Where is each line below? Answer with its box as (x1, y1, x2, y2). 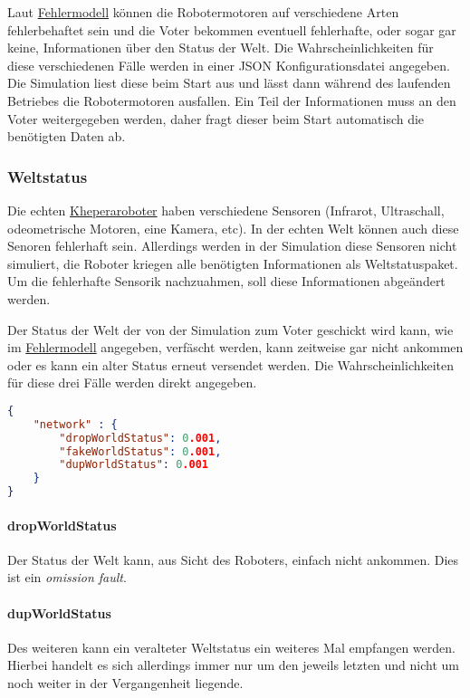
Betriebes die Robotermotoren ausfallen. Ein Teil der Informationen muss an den (7, 91, 456, 110)
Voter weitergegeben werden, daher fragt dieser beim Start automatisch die (7, 109, 425, 128)
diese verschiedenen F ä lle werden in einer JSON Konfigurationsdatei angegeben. (7, 55, 450, 74)
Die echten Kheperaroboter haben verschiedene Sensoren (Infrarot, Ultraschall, (7, 200, 445, 219)
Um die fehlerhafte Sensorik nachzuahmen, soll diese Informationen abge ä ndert (7, 272, 446, 291)
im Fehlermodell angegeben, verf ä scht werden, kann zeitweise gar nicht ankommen (7, 338, 464, 357)
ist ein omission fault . (7, 568, 127, 587)
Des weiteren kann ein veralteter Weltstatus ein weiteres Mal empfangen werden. (7, 637, 456, 656)
